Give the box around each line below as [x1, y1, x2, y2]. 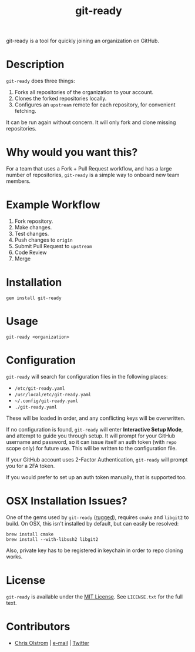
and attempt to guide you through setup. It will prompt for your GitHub [6, 432, 176, 439]
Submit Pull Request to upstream [14, 243, 92, 249]
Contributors [6, 620, 70, 633]
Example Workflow [6, 198, 100, 212]
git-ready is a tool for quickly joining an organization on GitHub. [6, 37, 160, 45]
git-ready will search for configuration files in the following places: [6, 373, 169, 380]
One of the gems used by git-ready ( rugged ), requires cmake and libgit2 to [6, 513, 189, 521]
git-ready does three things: [6, 78, 75, 85]
